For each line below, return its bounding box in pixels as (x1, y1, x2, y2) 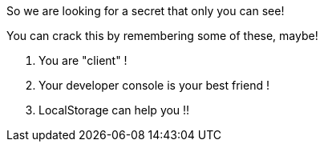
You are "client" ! (38, 54, 128, 67)
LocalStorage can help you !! (38, 103, 190, 117)
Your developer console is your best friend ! (38, 78, 269, 92)
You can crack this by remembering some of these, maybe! (6, 29, 318, 42)
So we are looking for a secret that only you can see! (6, 4, 285, 18)
